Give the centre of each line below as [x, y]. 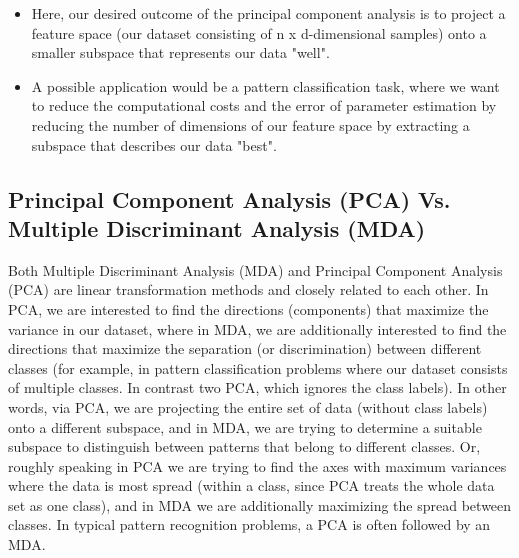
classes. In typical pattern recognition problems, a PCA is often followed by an [249, 524]
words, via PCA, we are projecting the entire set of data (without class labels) [248, 406]
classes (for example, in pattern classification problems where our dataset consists [258, 367]
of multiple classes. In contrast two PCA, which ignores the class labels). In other [257, 387]
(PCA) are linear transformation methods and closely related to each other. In [248, 289]
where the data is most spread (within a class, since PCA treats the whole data [251, 485]
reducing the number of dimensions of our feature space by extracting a [250, 124]
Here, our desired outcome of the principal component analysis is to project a [268, 13]
